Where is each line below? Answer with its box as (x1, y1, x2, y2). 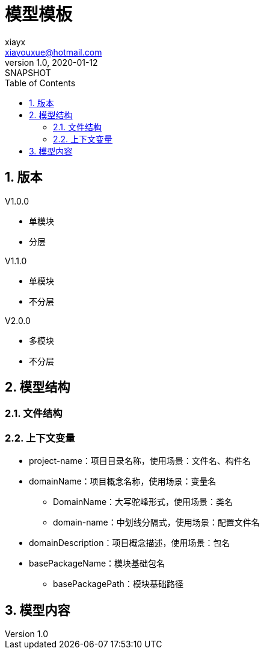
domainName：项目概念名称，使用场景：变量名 (29, 476, 216, 487)
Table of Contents (5, 77, 76, 88)
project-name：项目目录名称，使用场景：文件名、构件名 (29, 456, 251, 466)
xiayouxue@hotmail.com (5, 46, 102, 57)
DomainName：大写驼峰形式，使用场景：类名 (53, 497, 233, 507)
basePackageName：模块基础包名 (29, 558, 165, 569)
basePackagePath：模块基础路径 (53, 579, 183, 589)
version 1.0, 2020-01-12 (5, 57, 98, 68)
